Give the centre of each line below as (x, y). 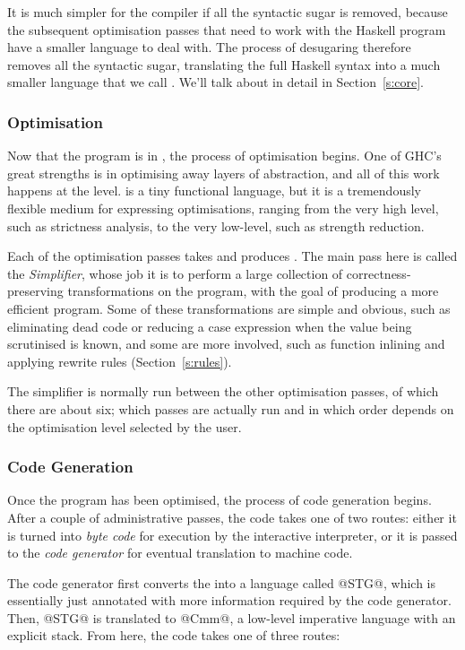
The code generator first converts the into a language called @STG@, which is (222, 582)
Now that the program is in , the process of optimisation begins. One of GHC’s (224, 156)
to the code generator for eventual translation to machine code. (180, 553)
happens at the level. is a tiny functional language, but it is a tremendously (214, 191)
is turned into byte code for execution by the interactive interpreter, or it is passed (232, 535)
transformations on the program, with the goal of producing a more (253, 291)
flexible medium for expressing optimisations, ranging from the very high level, (223, 208)
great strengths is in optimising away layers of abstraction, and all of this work (224, 173)
